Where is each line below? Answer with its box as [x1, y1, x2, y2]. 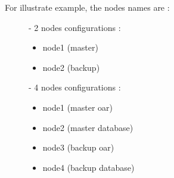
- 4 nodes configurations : [29, 81, 121, 93]
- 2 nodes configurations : [29, 21, 121, 33]
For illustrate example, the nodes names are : [5, 1, 170, 13]
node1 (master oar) [42, 101, 113, 113]
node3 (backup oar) [42, 141, 114, 154]
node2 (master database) [42, 121, 133, 133]
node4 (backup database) [42, 161, 135, 173]
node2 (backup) [42, 61, 100, 73]
